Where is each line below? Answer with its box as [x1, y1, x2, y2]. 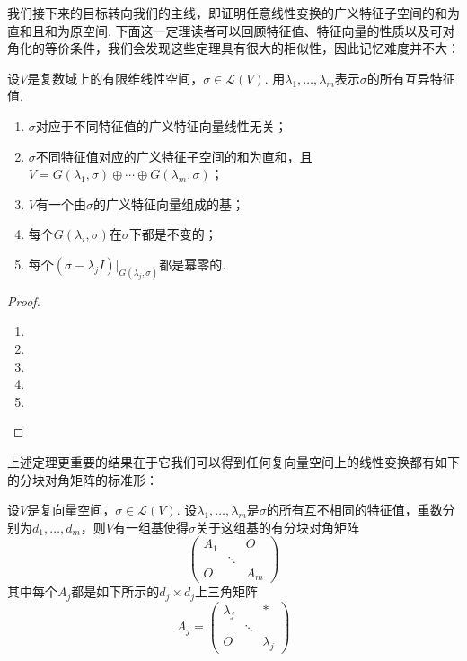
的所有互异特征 [366, 68, 455, 87]
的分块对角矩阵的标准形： [7, 470, 158, 489]
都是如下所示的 [71, 582, 160, 601]
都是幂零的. [159, 254, 226, 273]
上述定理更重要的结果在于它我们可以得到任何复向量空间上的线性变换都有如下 [7, 452, 460, 471]
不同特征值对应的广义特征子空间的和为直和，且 [35, 146, 313, 165]
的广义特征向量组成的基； [93, 194, 244, 213]
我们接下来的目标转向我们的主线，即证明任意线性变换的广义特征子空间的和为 [7, 4, 460, 22]
